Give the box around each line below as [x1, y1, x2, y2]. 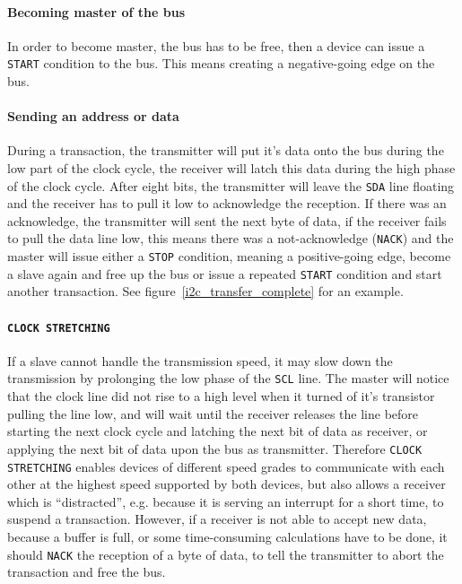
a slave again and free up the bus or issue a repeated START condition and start [7, 264, 442, 283]
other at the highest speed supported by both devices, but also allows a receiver [7, 475, 446, 493]
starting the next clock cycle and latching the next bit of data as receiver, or [7, 422, 428, 440]
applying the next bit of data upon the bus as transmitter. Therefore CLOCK [7, 439, 423, 458]
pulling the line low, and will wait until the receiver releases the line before [7, 404, 419, 423]
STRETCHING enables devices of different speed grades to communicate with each [7, 457, 445, 475]
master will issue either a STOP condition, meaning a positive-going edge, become [7, 247, 451, 266]
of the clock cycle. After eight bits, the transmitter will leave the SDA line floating [7, 176, 455, 195]
